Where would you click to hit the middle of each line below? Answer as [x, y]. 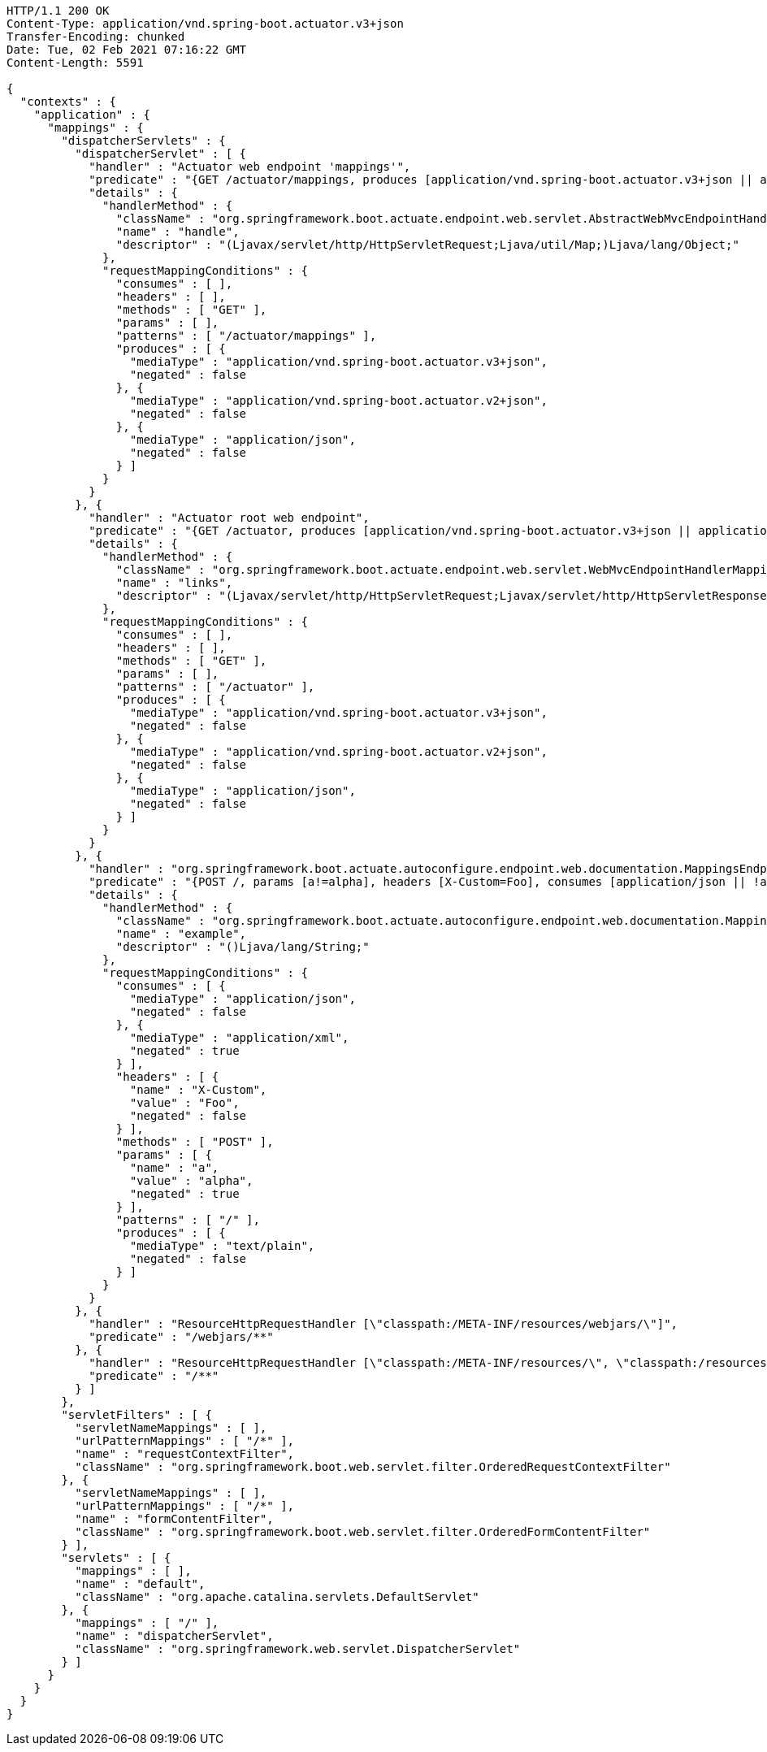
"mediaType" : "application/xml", [239, 1038]
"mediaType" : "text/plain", [222, 1246]
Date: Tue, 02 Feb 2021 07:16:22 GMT [127, 50]
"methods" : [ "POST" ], [195, 1142]
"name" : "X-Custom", [198, 1090]
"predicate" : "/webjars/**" [181, 1337]
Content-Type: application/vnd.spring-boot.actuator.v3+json [205, 24]
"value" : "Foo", [184, 1103]
